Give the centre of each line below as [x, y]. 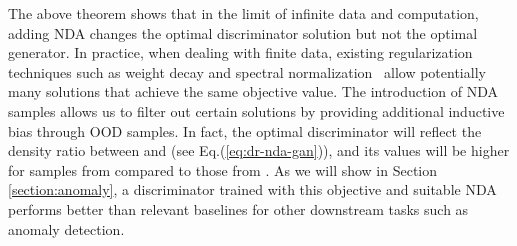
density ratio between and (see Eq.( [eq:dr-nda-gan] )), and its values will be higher [259, 150]
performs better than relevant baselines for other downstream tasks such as [238, 208]
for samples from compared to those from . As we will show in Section [223, 169]
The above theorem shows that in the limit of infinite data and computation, [243, 13]
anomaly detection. [66, 228]
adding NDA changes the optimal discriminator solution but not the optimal [243, 32]
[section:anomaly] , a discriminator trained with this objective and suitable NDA [252, 189]
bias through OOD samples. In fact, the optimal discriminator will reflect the [245, 130]
